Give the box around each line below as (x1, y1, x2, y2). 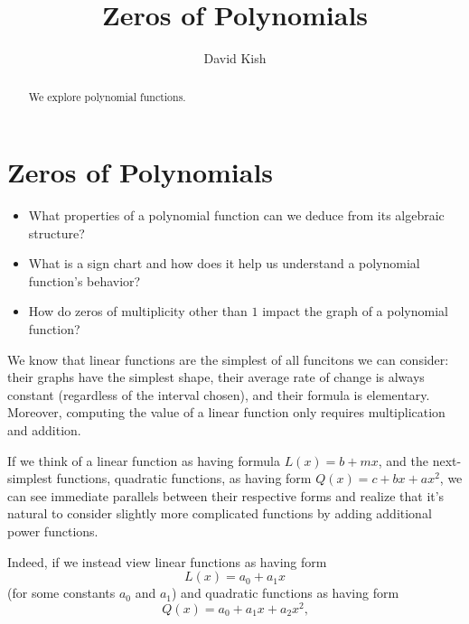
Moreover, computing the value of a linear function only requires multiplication (7, 403, 446, 422)
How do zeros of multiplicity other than (28, 302, 248, 321)
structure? (28, 223, 85, 242)
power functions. (7, 522, 98, 541)
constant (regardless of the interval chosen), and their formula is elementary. (7, 385, 430, 404)
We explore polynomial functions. (28, 88, 186, 104)
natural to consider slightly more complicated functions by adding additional (7, 504, 432, 523)
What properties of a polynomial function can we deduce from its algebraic (28, 206, 445, 225)
